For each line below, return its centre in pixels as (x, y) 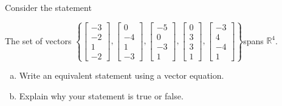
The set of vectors (38, 40)
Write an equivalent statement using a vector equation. (122, 75)
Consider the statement (48, 7)
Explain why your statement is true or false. (101, 95)
